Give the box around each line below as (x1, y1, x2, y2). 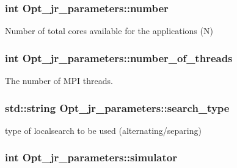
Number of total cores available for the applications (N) (5, 24, 213, 37)
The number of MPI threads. (5, 74, 113, 87)
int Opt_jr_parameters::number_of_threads (5, 50, 233, 65)
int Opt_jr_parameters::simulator (5, 150, 177, 165)
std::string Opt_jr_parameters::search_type (5, 100, 230, 115)
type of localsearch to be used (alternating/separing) (5, 124, 202, 136)
